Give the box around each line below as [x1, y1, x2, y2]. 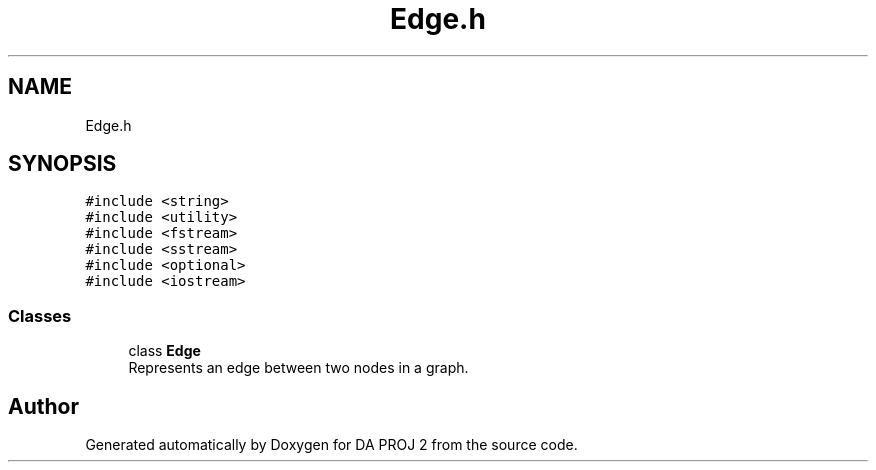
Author [8, 393, 79, 419]
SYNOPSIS [8, 151, 117, 177]
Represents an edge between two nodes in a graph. [128, 359, 469, 377]
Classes [8, 305, 72, 326]
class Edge [128, 342, 201, 360]
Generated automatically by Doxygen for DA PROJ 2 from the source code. [85, 436, 578, 454]
